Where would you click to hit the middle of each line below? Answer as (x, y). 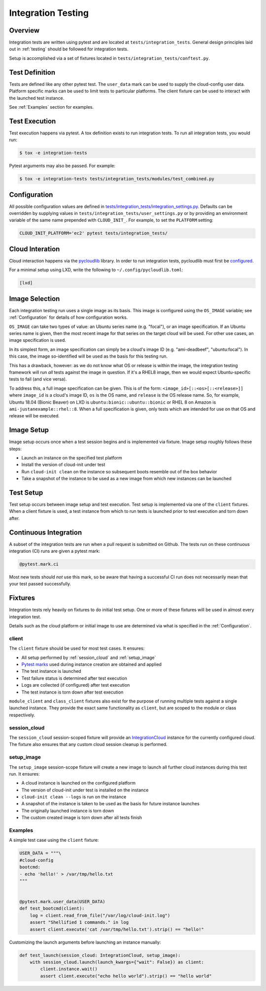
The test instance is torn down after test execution (72, 692)
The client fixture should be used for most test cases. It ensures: (77, 648)
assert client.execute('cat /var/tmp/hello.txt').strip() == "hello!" (117, 929)
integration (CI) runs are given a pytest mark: (55, 551)
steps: (15, 449)
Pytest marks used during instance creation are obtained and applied (92, 664)
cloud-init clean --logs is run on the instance (74, 797)
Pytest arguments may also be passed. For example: (62, 166)
